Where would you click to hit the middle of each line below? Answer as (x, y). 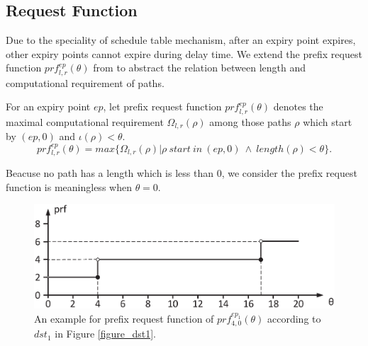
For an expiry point (48, 106)
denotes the (298, 106)
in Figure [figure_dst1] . (106, 334)
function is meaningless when (69, 186)
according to (294, 318)
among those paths (250, 121)
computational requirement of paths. (85, 82)
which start (328, 121)
